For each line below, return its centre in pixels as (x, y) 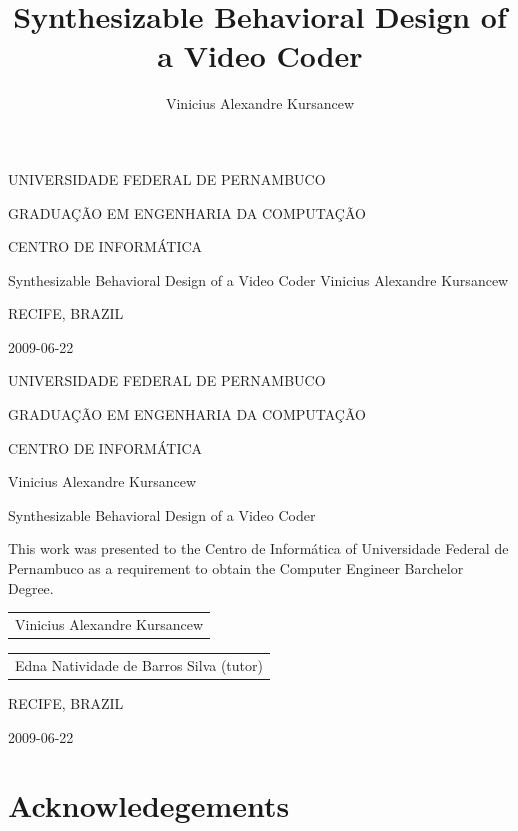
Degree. (31, 587)
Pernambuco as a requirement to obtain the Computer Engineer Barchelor (236, 568)
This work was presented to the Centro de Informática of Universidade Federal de (258, 548)
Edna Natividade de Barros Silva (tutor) (139, 664)
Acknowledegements (149, 805)
